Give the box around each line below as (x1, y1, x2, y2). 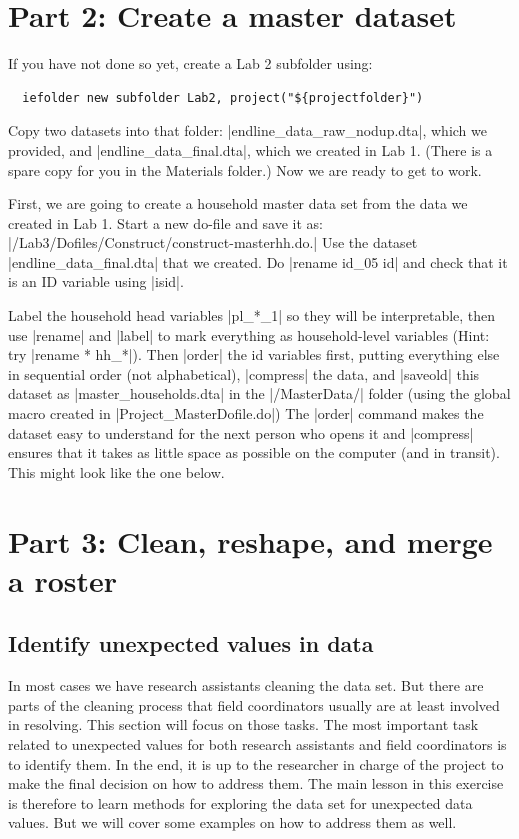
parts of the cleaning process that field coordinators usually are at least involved (8, 694, 500, 715)
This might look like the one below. (8, 461, 225, 482)
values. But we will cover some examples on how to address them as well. (8, 812, 457, 833)
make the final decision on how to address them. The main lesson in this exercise (8, 773, 504, 794)
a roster (8, 559, 118, 600)
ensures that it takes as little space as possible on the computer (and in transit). (8, 442, 500, 463)
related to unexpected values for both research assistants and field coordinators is (8, 733, 507, 754)
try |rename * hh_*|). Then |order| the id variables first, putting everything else (8, 344, 500, 365)
